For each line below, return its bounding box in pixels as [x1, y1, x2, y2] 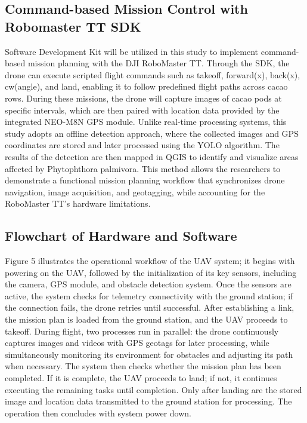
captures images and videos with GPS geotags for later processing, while [5, 336, 269, 349]
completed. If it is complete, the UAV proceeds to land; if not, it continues [5, 372, 277, 384]
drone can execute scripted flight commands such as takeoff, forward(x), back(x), [5, 68, 300, 81]
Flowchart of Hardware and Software [5, 226, 237, 245]
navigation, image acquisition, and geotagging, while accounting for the [5, 185, 265, 198]
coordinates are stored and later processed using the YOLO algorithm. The [5, 139, 280, 151]
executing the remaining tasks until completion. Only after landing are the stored [5, 383, 302, 396]
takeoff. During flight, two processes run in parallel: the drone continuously [5, 324, 279, 337]
